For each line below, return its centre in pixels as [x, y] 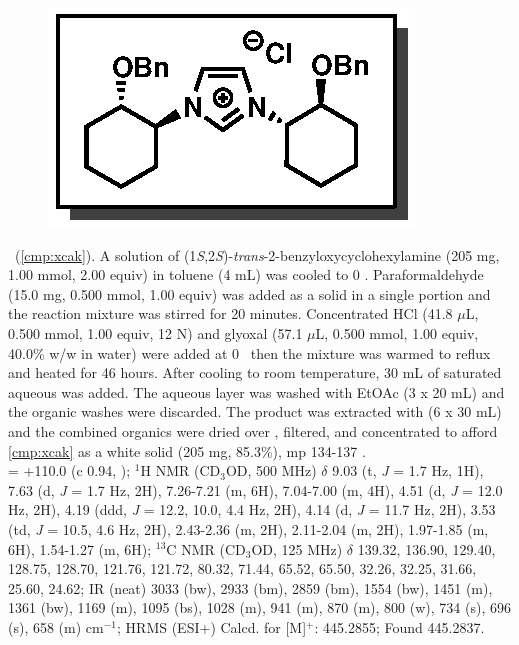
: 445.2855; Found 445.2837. [399, 626]
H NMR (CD [180, 470]
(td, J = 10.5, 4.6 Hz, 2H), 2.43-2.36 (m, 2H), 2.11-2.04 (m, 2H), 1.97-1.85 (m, [248, 528]
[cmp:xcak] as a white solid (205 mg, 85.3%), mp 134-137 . [187, 450]
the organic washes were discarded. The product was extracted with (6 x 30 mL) [255, 411]
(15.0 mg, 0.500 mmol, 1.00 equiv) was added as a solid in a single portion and [249, 293]
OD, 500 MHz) [271, 470]
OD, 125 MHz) [297, 548]
